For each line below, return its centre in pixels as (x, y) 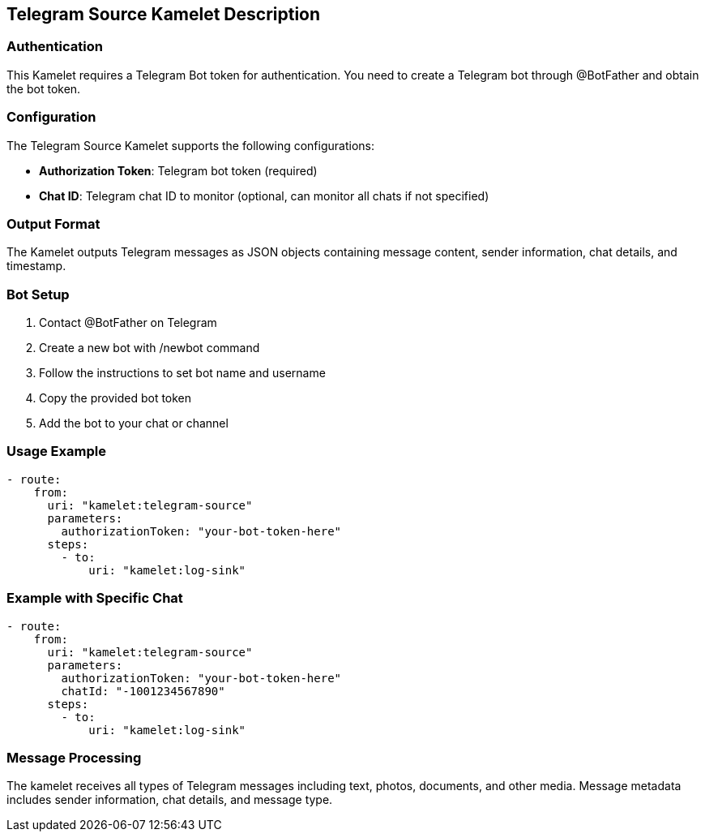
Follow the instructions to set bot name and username (182, 373)
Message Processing (74, 757)
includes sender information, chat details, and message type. (170, 800)
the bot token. (44, 88)
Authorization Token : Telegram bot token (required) (178, 170)
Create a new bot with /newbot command (150, 348)
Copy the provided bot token (115, 398)
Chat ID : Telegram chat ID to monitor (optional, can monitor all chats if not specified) (264, 196)
